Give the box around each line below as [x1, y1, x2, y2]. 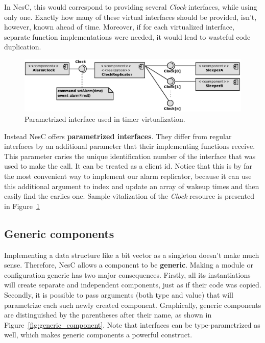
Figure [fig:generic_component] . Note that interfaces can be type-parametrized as [4, 319, 260, 330]
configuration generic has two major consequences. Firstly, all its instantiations [4, 269, 251, 280]
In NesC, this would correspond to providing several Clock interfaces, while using [4, 2, 257, 12]
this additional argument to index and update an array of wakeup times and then [4, 180, 259, 191]
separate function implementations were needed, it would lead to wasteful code [4, 31, 251, 42]
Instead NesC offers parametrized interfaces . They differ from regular [4, 130, 232, 141]
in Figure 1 [4, 200, 40, 211]
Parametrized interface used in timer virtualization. [25, 114, 185, 124]
